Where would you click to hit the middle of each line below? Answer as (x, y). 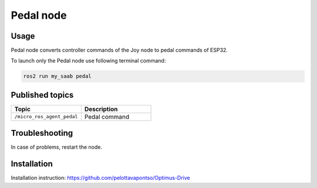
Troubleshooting (42, 133)
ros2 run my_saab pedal (58, 76)
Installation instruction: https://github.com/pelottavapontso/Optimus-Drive (100, 178)
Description (101, 109)
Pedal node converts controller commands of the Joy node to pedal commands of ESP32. (119, 50)
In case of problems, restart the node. (57, 147)
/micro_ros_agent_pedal (46, 117)
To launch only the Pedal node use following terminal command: (88, 61)
